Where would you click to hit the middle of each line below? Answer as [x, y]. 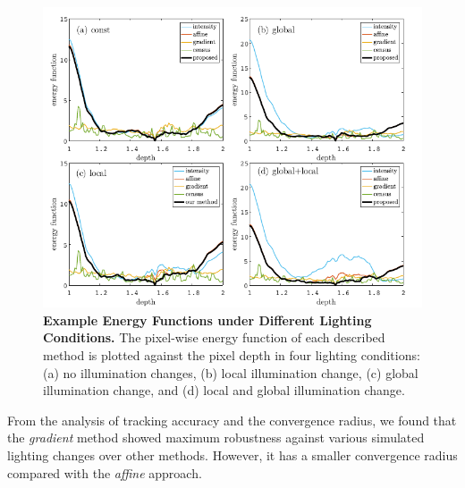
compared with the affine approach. [105, 472]
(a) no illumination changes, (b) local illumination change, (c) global [231, 372]
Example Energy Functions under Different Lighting [207, 320]
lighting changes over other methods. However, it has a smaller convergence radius [232, 454]
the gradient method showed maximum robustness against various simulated [216, 438]
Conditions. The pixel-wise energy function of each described [214, 337]
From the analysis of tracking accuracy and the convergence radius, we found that [232, 420]
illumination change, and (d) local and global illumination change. [224, 390]
